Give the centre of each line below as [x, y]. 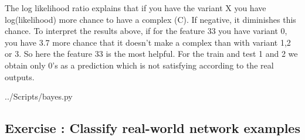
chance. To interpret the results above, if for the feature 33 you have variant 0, [146, 31]
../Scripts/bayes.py [39, 96]
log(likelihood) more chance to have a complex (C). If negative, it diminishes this [150, 19]
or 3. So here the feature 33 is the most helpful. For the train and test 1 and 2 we [151, 54]
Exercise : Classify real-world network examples [152, 128]
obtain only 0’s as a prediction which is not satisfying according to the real [139, 65]
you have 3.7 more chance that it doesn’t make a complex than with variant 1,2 [148, 42]
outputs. [20, 76]
